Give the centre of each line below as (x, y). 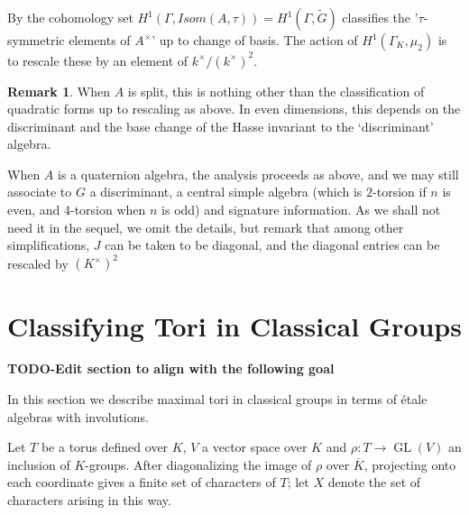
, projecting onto (410, 464)
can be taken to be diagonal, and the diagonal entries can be (272, 245)
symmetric (36, 40)
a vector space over (255, 447)
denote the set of (374, 482)
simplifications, (49, 245)
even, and (34, 210)
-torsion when (108, 210)
